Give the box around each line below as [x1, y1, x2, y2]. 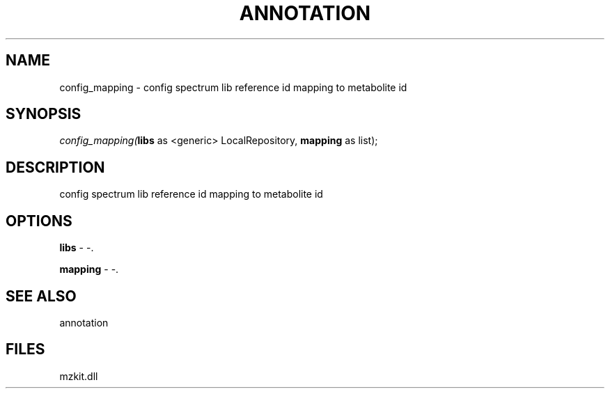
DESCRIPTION [6, 158, 105, 176]
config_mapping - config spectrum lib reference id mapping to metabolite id [59, 81, 407, 93]
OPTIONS [6, 212, 72, 230]
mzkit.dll [59, 370, 98, 382]
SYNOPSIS [6, 105, 81, 123]
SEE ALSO [6, 287, 77, 305]
